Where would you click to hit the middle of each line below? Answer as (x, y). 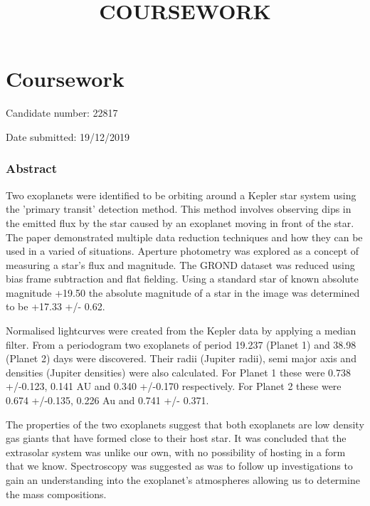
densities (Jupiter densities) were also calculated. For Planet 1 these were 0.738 (178, 372)
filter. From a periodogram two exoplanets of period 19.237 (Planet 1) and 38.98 (181, 344)
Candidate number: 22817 (62, 113)
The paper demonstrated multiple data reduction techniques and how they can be (184, 237)
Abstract (31, 168)
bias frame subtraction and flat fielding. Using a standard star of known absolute (182, 279)
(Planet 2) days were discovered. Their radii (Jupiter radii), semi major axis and (181, 358)
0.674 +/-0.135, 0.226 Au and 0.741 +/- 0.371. (107, 400)
